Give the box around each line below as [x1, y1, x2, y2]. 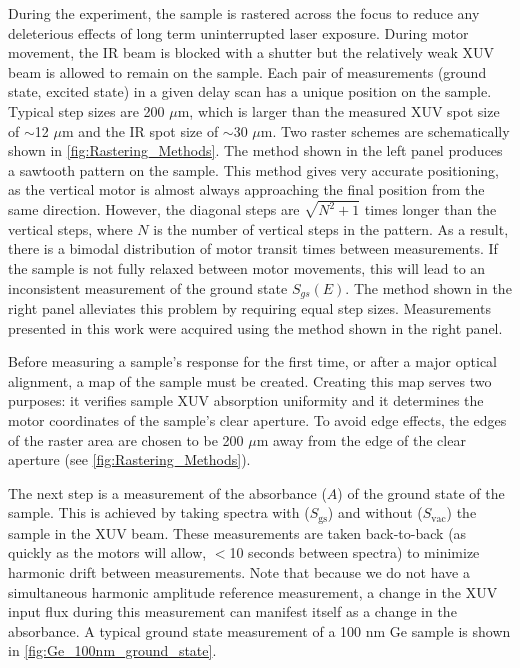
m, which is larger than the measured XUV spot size [177, 100, 500, 121]
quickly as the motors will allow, [8, 542, 207, 563]
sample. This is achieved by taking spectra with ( [8, 502, 310, 523]
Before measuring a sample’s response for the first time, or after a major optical [8, 351, 497, 372]
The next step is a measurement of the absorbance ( [8, 482, 327, 503]
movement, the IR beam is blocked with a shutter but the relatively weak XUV [8, 42, 495, 63]
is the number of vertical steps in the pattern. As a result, [153, 218, 509, 239]
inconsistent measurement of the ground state [8, 277, 288, 298]
